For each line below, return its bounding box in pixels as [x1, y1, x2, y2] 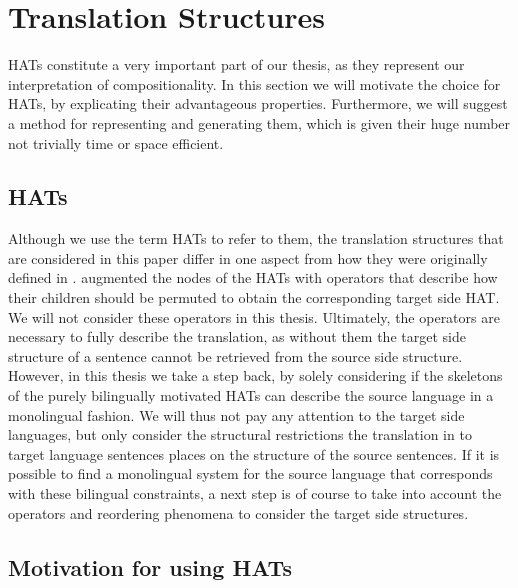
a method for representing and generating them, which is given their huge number [8, 112, 511, 133]
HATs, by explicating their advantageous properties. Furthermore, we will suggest [8, 93, 508, 114]
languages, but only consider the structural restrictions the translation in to [8, 424, 472, 445]
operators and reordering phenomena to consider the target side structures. [8, 502, 469, 523]
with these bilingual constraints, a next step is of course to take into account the [8, 483, 502, 504]
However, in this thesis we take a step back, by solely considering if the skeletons [8, 365, 503, 386]
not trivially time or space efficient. [8, 132, 224, 153]
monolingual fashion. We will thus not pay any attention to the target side [8, 404, 465, 425]
